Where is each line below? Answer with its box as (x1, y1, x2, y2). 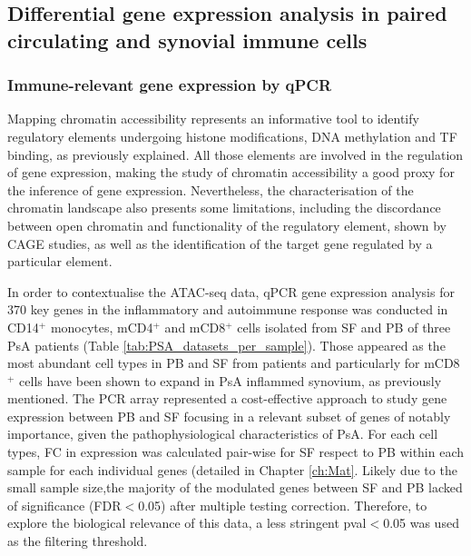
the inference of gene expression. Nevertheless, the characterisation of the (7, 180, 414, 199)
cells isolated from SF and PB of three (237, 317, 451, 336)
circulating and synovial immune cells (7, 25, 368, 54)
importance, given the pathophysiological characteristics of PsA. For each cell (7, 424, 438, 443)
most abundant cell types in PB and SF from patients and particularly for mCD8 (7, 353, 460, 372)
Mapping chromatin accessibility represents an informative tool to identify (7, 109, 419, 128)
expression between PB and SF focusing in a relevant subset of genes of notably (7, 406, 451, 425)
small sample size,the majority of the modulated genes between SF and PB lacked (7, 478, 463, 497)
